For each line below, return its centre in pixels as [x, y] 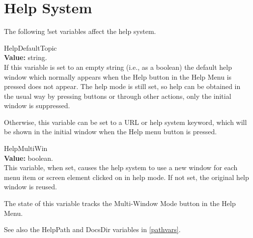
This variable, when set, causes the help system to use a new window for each [121, 167]
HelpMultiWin [26, 148]
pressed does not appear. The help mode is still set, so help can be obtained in [122, 86]
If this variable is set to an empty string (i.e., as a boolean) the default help [118, 67]
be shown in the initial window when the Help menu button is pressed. [111, 132]
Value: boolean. [28, 158]
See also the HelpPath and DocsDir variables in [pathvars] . [92, 229]
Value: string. [26, 57]
